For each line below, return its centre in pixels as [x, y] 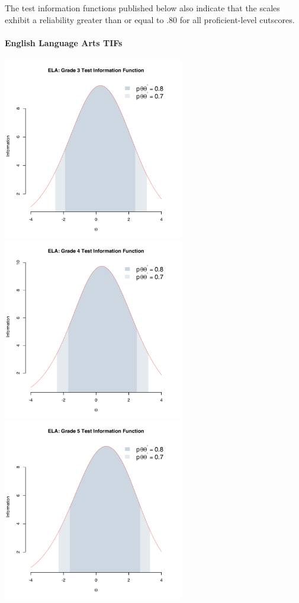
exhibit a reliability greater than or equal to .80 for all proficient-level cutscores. [150, 19]
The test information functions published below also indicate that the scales [142, 8]
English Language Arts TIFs [64, 42]
